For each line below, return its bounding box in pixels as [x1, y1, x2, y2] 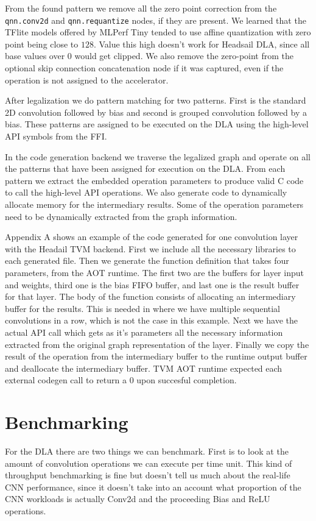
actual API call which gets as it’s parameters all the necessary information [5, 325, 283, 338]
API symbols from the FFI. [5, 130, 107, 142]
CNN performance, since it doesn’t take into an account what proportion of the [5, 480, 301, 493]
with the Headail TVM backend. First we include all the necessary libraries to [5, 242, 296, 255]
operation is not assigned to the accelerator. [5, 73, 169, 86]
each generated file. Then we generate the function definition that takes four [5, 254, 289, 267]
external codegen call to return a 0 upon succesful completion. [5, 374, 237, 386]
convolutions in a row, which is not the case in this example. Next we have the [5, 314, 298, 327]
